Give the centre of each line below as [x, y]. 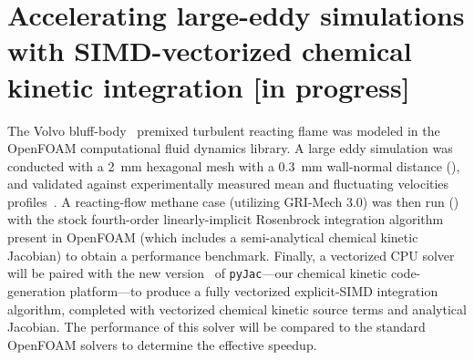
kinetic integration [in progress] [209, 86]
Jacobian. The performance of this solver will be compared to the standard [216, 327]
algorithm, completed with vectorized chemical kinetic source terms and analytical [237, 309]
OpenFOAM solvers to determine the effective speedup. [162, 344]
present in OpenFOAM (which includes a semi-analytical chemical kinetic [213, 237]
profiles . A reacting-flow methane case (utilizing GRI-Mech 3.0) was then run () [233, 201]
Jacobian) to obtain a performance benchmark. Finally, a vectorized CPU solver [231, 255]
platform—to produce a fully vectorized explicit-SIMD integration [254, 290]
